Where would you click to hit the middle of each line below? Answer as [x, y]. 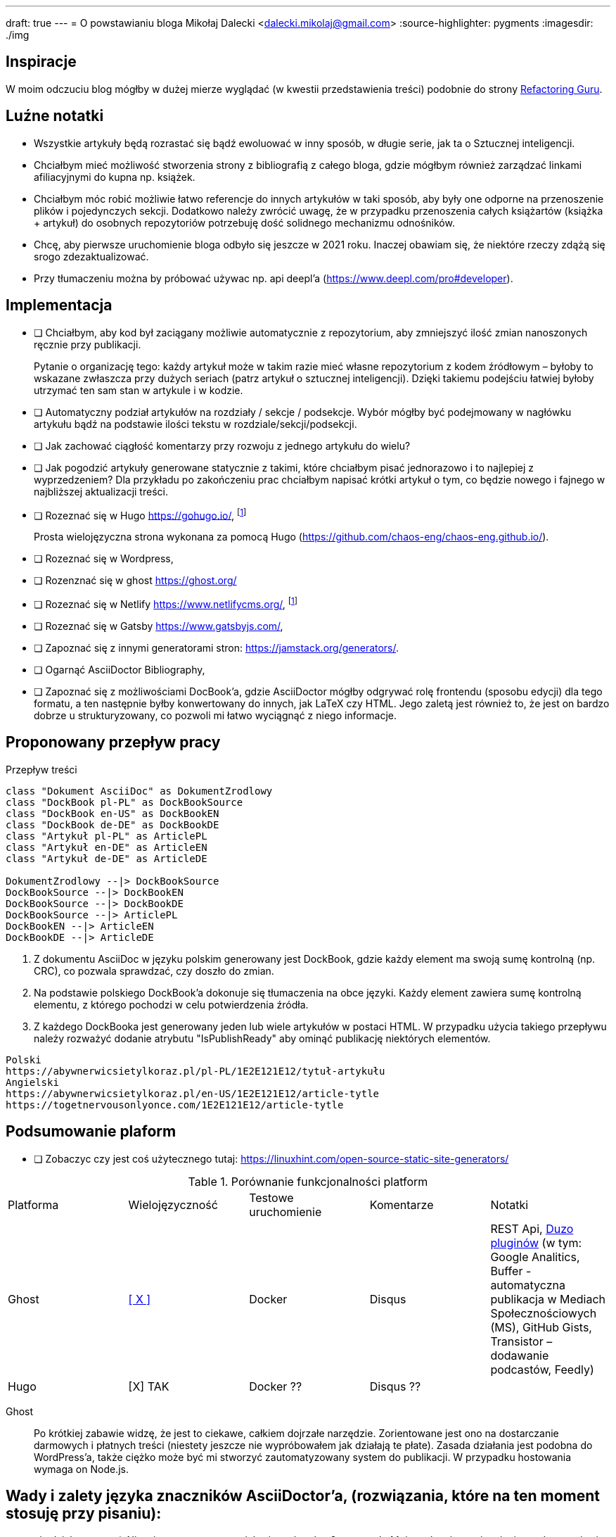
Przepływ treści [41, 769]
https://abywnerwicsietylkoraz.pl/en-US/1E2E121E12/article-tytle [193, 1093]
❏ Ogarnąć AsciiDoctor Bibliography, [120, 669]
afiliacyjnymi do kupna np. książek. [115, 177]
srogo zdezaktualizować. [91, 256]
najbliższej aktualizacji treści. [101, 491]
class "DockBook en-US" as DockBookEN [113, 813]
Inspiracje [41, 62]
